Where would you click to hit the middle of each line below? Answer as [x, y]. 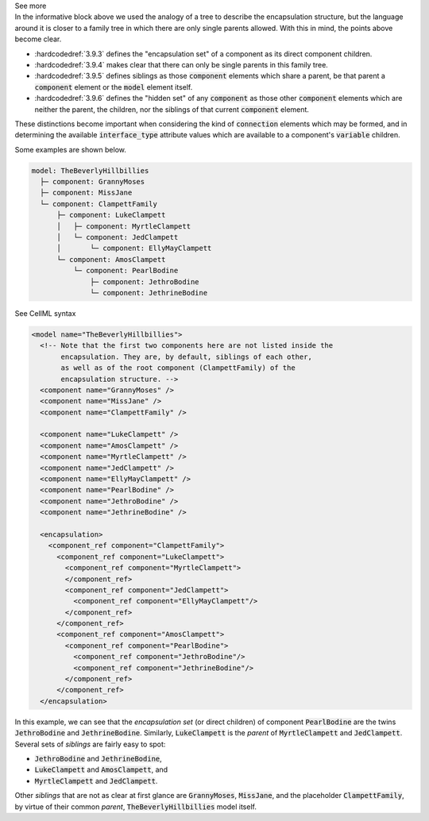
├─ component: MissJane [86, 193]
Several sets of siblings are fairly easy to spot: [90, 744]
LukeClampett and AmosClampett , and [101, 769]
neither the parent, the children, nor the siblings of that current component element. [172, 109]
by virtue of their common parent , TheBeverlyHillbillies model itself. [136, 807]
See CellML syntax [45, 313]
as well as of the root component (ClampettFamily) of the [178, 368]
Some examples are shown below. [71, 149]
